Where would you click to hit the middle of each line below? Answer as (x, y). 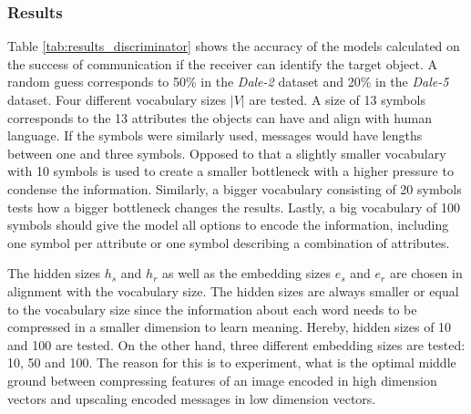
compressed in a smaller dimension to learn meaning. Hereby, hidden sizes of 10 (230, 327)
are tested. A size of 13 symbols (337, 99)
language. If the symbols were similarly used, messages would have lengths (215, 135)
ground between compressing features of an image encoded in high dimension (222, 380)
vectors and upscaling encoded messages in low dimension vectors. (192, 398)
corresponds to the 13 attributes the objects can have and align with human (220, 117)
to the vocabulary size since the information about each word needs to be (212, 309)
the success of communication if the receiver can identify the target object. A (223, 63)
